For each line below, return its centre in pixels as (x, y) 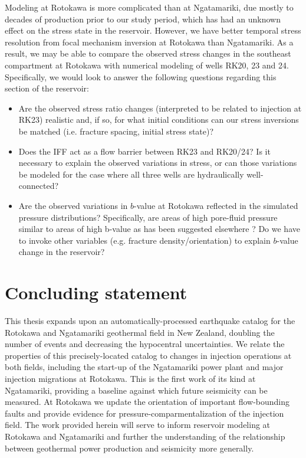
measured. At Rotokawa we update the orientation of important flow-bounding (147, 402)
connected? (39, 186)
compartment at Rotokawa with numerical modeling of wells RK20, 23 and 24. (147, 65)
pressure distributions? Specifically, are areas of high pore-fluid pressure (148, 217)
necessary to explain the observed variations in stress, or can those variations (158, 163)
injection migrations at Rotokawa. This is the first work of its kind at (130, 378)
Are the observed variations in (73, 205)
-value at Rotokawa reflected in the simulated (216, 205)
